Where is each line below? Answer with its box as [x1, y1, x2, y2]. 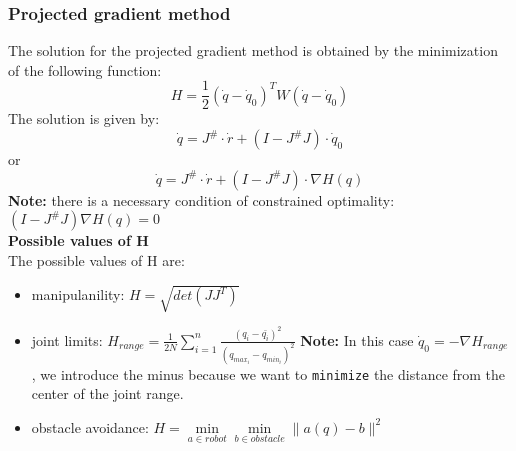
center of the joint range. [31, 383, 184, 404]
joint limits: [31, 329, 103, 350]
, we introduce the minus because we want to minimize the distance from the [31, 363, 506, 384]
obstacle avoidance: [31, 416, 149, 437]
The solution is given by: [8, 108, 160, 129]
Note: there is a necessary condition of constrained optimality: [8, 189, 395, 210]
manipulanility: [31, 284, 125, 305]
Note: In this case [300, 329, 414, 350]
